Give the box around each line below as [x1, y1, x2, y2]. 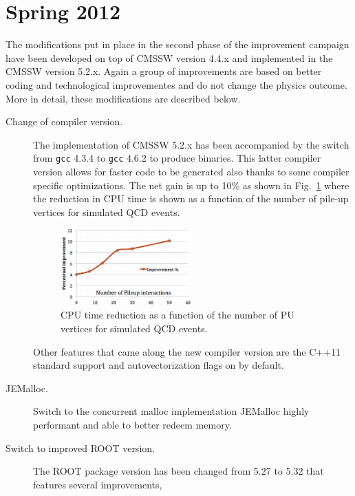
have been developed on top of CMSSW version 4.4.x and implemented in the [6, 50, 333, 65]
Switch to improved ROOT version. [6, 440, 155, 455]
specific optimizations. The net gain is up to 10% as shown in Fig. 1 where [33, 177, 349, 192]
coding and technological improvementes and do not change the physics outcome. [6, 77, 347, 91]
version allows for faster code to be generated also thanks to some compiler [33, 164, 349, 178]
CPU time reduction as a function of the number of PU [61, 308, 294, 322]
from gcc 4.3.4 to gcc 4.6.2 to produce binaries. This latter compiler [33, 151, 321, 165]
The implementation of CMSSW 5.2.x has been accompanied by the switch [33, 137, 349, 151]
